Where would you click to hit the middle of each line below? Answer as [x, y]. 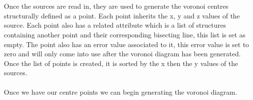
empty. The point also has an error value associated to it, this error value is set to [126, 44]
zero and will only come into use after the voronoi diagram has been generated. [122, 54]
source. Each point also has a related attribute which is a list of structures [115, 25]
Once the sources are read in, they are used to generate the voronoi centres [116, 6]
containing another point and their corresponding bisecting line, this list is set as [125, 34]
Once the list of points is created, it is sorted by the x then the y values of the [121, 63]
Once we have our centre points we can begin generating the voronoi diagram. [121, 92]
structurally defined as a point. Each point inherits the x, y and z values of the [122, 15]
